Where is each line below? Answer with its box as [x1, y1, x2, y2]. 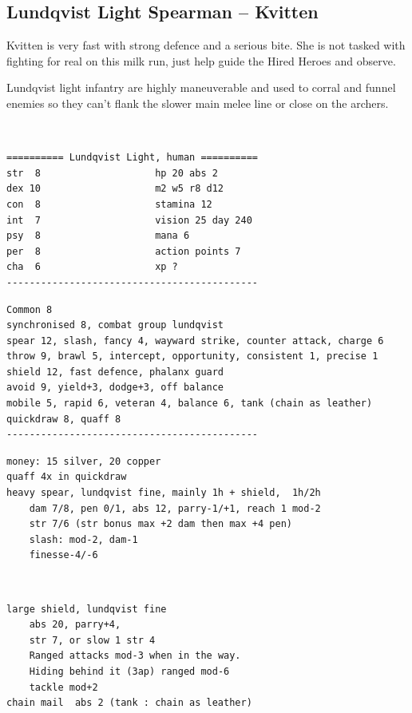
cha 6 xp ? [6, 261, 178, 273]
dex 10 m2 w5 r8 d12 [6, 183, 224, 195]
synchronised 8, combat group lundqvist [6, 319, 224, 331]
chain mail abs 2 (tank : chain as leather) [6, 697, 252, 709]
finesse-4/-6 [29, 549, 98, 561]
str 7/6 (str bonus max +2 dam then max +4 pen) [29, 518, 292, 530]
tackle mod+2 [29, 681, 98, 693]
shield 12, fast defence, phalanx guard [6, 366, 224, 378]
